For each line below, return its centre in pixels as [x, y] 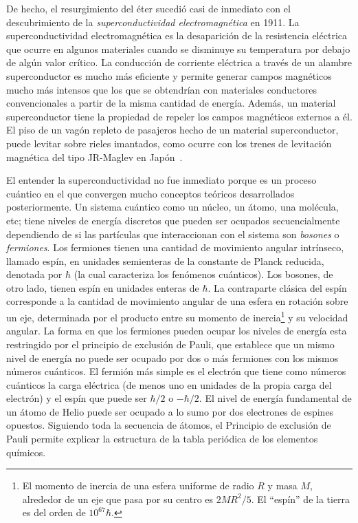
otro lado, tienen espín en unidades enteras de [103, 287]
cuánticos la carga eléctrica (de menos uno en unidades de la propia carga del [169, 384]
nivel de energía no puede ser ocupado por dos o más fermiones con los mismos [172, 357]
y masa [282, 485]
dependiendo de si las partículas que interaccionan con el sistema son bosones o [173, 234]
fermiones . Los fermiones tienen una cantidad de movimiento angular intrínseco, [175, 247]
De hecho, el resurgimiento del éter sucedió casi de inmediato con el [148, 8]
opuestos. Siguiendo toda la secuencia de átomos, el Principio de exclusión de [169, 425]
